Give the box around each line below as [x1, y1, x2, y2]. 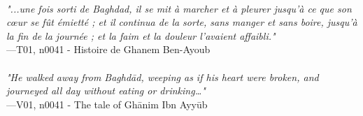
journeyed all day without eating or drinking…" [6, 83, 206, 98]
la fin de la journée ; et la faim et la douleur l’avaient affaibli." [6, 28, 276, 43]
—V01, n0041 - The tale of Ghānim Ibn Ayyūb [6, 96, 208, 111]
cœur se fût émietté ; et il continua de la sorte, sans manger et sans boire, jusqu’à [6, 15, 357, 29]
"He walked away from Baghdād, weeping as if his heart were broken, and [6, 69, 319, 84]
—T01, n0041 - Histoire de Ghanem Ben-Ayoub [6, 42, 211, 57]
